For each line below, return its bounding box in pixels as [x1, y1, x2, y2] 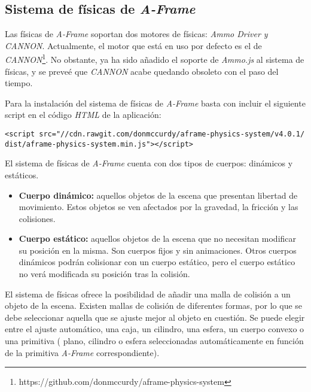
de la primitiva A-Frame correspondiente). [5, 346, 160, 358]
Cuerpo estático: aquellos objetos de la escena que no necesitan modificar [19, 232, 297, 245]
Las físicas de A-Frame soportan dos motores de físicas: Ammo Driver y [5, 28, 268, 40]
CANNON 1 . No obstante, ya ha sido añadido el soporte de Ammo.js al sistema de [5, 51, 304, 66]
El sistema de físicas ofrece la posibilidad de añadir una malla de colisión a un [5, 287, 291, 300]
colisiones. [19, 212, 56, 224]
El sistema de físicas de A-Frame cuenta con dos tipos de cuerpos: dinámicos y [5, 157, 293, 169]
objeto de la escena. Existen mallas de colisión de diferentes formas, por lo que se [5, 299, 303, 312]
